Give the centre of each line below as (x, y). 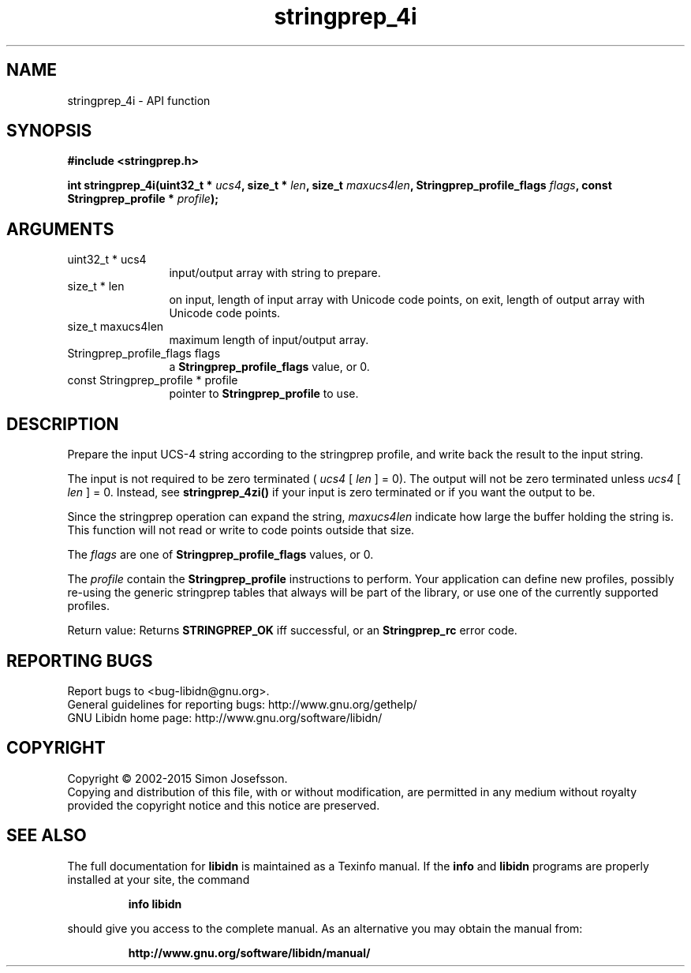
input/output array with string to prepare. (275, 273)
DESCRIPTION (63, 424)
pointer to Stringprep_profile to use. (264, 394)
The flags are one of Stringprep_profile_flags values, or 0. (220, 555)
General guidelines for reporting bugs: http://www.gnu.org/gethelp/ (242, 704)
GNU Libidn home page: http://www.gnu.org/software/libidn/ (225, 717)
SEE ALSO (47, 836)
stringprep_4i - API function (139, 100)
